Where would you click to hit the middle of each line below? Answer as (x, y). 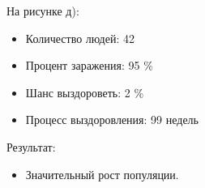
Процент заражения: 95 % (89, 65)
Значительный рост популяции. (102, 174)
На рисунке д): (43, 11)
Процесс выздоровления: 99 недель (112, 120)
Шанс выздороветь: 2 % (85, 92)
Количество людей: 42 (80, 38)
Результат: (31, 146)
